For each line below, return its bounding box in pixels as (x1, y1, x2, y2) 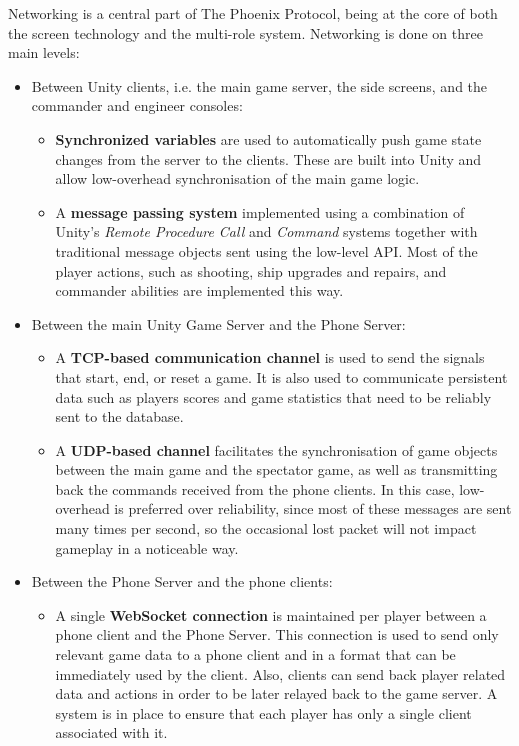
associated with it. (55, 722, 168, 743)
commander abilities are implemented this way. (55, 280, 344, 301)
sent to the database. (55, 406, 184, 427)
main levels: (8, 42, 80, 63)
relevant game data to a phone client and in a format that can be (55, 644, 456, 665)
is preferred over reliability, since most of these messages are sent (114, 498, 512, 519)
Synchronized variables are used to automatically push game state (55, 128, 482, 149)
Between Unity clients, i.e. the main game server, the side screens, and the (31, 75, 488, 96)
